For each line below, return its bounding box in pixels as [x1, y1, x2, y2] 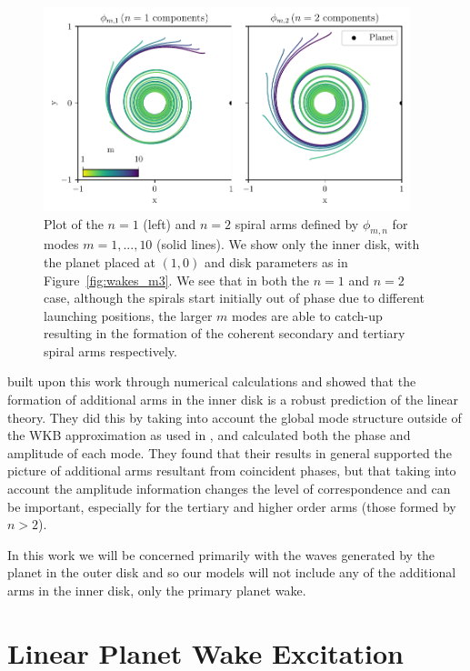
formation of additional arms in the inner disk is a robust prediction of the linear [7, 390, 459, 409]
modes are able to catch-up [232, 305, 383, 325]
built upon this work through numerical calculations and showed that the [7, 372, 416, 391]
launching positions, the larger [44, 305, 213, 325]
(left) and [143, 214, 196, 233]
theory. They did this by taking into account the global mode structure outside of [7, 407, 462, 426]
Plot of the [44, 214, 104, 233]
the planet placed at [44, 252, 155, 271]
